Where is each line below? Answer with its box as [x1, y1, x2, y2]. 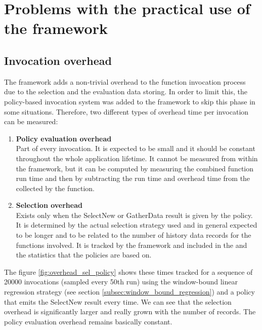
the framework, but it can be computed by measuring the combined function [16, 163, 254, 173]
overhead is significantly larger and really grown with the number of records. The [4, 306, 256, 317]
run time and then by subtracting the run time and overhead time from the [16, 173, 250, 184]
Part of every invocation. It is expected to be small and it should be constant [16, 143, 255, 154]
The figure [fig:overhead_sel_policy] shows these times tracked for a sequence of [4, 266, 253, 277]
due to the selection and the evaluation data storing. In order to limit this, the [4, 86, 248, 97]
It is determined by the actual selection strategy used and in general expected [16, 219, 257, 230]
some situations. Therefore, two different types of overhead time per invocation [4, 106, 249, 117]
